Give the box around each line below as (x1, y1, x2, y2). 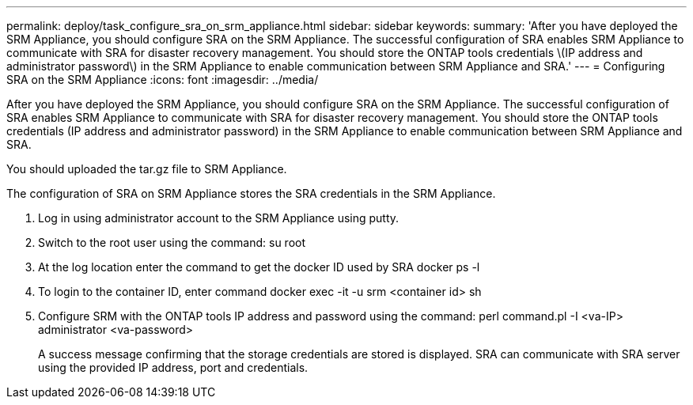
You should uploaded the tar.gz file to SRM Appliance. (6, 162, 287, 176)
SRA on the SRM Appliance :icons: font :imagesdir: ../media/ (6, 73, 319, 86)
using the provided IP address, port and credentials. (38, 361, 309, 374)
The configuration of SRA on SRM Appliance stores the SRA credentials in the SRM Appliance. (6, 187, 496, 200)
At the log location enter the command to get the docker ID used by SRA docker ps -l (38, 260, 480, 274)
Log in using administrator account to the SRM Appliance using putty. (38, 211, 400, 225)
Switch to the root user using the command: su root (38, 236, 306, 249)
